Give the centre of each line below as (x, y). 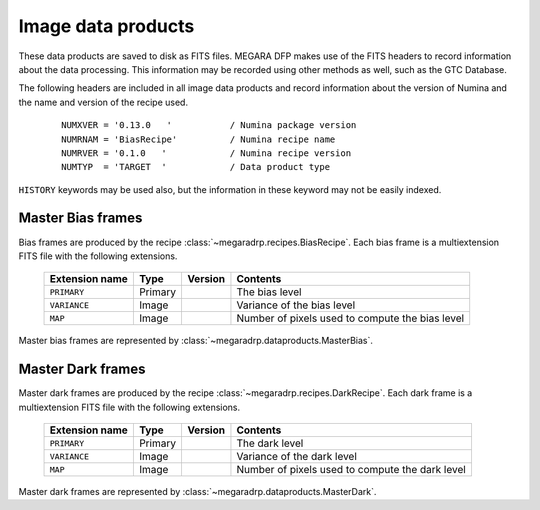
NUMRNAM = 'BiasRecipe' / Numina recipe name (198, 139)
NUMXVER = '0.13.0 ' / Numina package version (209, 125)
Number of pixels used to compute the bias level (350, 318)
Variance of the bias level (296, 305)
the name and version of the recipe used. (103, 102)
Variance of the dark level (296, 457)
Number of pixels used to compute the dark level (351, 470)
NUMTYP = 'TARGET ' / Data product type (195, 167)
